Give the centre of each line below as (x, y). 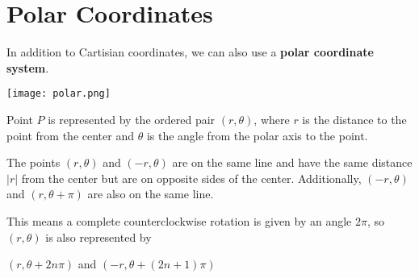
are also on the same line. (151, 194)
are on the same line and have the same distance (292, 162)
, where (272, 119)
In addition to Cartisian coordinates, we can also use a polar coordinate (190, 52)
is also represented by (98, 237)
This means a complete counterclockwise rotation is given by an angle (179, 220)
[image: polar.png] (59, 94)
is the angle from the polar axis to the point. (257, 135)
